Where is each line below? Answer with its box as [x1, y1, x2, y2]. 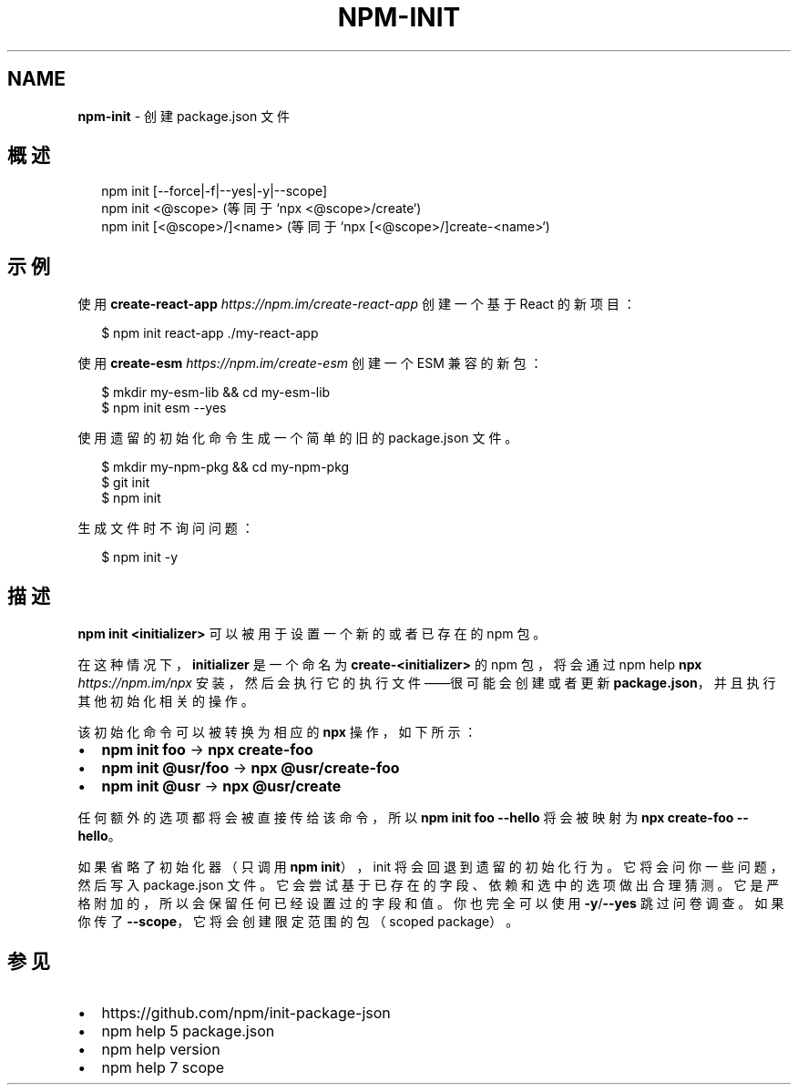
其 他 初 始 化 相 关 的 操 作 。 [77, 693, 254, 709]
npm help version [101, 1039, 220, 1058]
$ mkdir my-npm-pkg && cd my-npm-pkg [101, 459, 350, 475]
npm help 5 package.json [101, 1021, 275, 1040]
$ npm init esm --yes [101, 400, 227, 416]
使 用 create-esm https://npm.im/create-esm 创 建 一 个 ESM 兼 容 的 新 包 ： [77, 355, 543, 372]
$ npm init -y [101, 549, 179, 566]
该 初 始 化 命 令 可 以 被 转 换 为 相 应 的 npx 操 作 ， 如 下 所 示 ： [77, 724, 477, 740]
